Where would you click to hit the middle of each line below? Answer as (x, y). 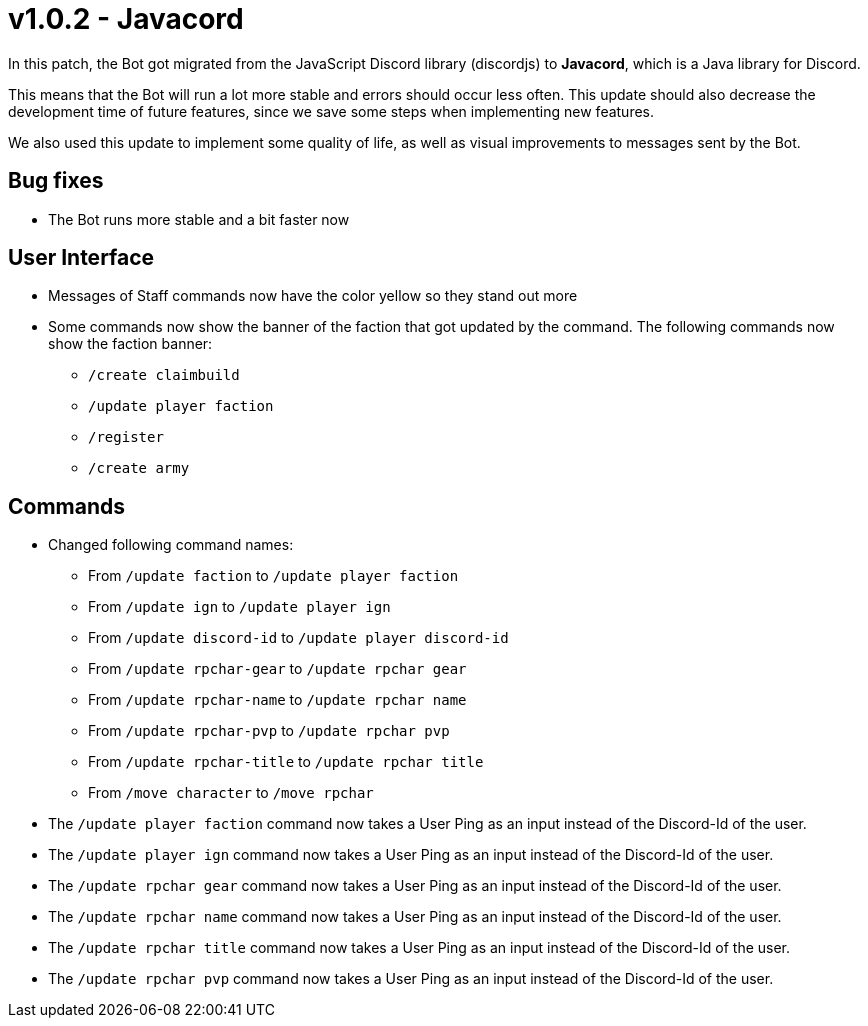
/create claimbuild (164, 375)
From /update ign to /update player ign (239, 607)
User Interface (81, 258)
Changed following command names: (171, 545)
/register (126, 437)
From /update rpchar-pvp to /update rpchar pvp (269, 731)
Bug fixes (56, 181)
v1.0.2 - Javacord (126, 19)
